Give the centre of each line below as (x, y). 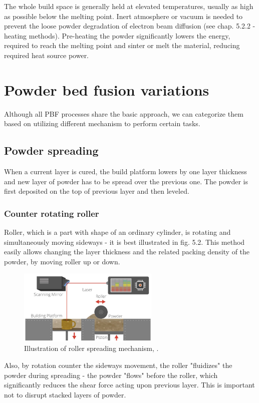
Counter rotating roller (52, 213)
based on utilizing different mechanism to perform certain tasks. (102, 123)
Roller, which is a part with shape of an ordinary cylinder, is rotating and (117, 232)
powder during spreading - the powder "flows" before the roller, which (111, 375)
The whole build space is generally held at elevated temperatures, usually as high (129, 6)
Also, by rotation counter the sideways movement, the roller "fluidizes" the (118, 365)
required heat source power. (47, 55)
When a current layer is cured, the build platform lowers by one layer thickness (125, 171)
